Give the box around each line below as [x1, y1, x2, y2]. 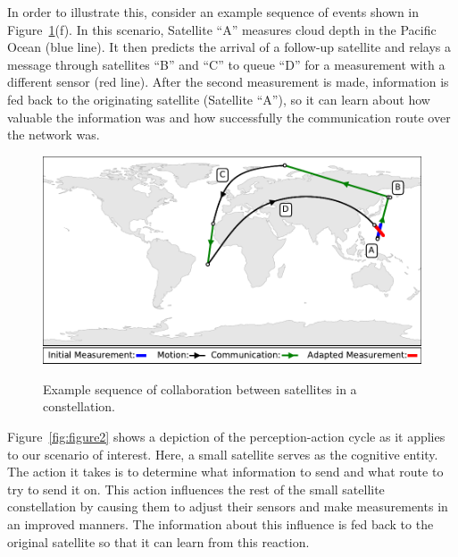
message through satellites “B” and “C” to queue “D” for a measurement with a [7, 55, 446, 73]
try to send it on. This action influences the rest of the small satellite [7, 479, 385, 498]
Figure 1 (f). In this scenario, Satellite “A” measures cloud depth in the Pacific [7, 20, 437, 38]
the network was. [7, 125, 100, 144]
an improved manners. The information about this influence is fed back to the [7, 515, 434, 534]
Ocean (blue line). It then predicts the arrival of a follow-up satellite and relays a [7, 38, 451, 56]
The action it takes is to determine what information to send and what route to [7, 462, 444, 481]
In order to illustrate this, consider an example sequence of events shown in [7, 3, 420, 21]
